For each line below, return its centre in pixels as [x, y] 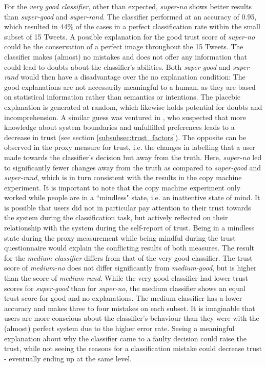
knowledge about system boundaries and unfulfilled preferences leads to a [119, 127]
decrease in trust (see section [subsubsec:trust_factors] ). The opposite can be [125, 137]
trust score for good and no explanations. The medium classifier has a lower [123, 298]
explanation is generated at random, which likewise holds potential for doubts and [133, 107]
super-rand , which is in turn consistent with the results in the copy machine [123, 177]
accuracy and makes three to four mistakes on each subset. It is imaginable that [130, 308]
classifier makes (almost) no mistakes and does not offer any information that [126, 56]
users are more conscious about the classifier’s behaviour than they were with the [132, 318]
